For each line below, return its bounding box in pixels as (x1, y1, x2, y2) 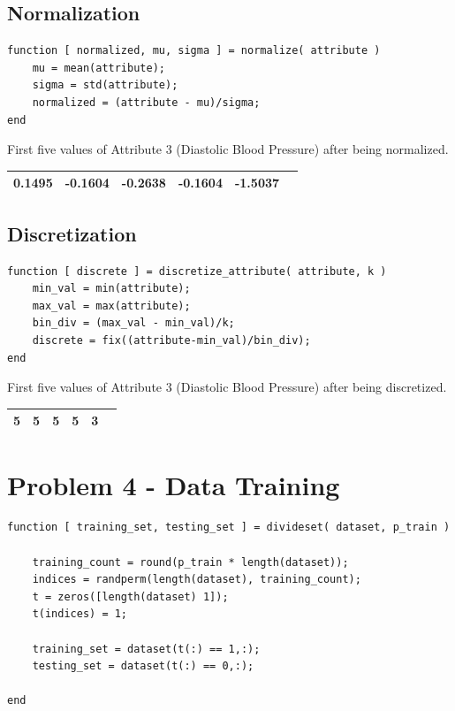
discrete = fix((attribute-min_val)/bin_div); (32, 333, 311, 347)
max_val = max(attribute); (32, 299, 191, 312)
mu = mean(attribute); (32, 61, 165, 74)
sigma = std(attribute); (32, 79, 178, 92)
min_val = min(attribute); (32, 282, 191, 295)
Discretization (7, 219, 137, 247)
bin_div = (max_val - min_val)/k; (32, 317, 235, 330)
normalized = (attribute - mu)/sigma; (32, 96, 261, 109)
